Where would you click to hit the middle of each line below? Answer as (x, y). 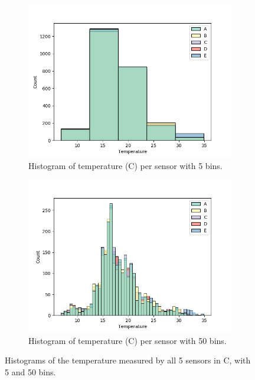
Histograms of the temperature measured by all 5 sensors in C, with (128, 360)
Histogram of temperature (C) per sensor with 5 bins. (125, 165)
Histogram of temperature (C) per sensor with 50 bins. (127, 340)
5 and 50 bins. (30, 371)
